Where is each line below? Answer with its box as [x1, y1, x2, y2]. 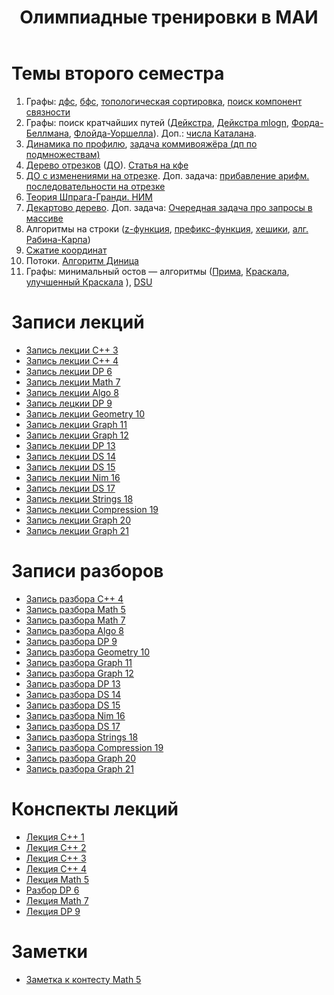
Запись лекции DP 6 [25, 365, 113, 377]
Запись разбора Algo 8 [25, 624, 124, 636]
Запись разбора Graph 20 [25, 752, 137, 764]
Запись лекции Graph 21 [25, 524, 129, 536]
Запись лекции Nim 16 [25, 471, 121, 483]
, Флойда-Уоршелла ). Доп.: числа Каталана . [68, 127, 257, 139]
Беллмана [25, 127, 69, 139]
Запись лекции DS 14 [25, 450, 116, 462]
